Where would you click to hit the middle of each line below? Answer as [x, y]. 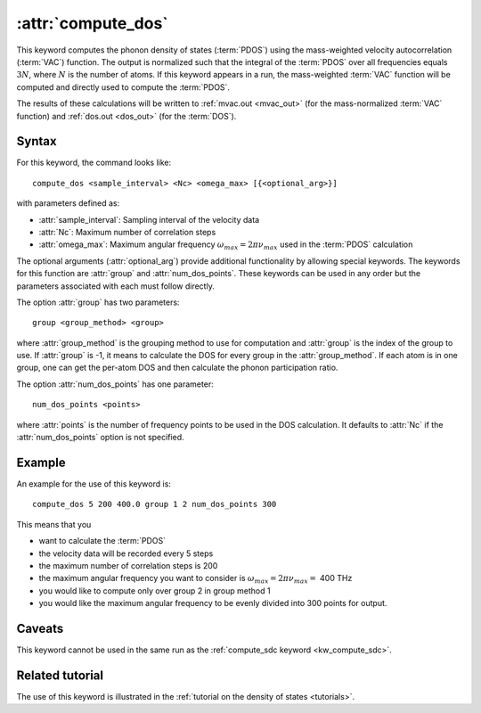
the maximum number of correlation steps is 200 [128, 565]
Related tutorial [60, 675]
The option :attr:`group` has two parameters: [98, 302]
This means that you [54, 524]
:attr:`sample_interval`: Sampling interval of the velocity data [149, 219]
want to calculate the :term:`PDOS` [102, 541]
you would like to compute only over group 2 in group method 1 [155, 590]
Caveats [40, 628]
